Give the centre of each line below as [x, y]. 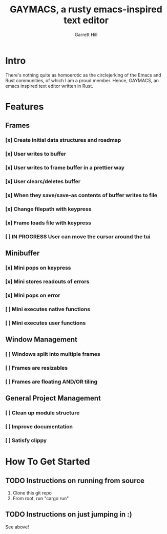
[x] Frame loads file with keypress [48, 223]
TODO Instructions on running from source [75, 480]
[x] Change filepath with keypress [48, 209]
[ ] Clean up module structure [43, 413]
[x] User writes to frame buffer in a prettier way [65, 168]
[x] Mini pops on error [33, 295]
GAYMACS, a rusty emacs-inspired [86, 9]
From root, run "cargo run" [41, 498]
